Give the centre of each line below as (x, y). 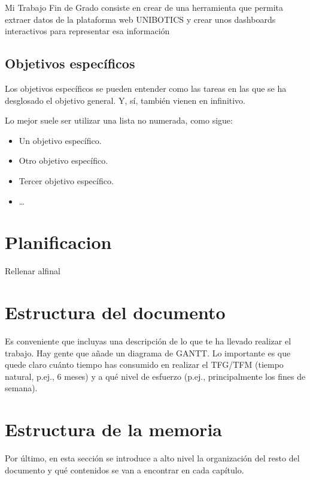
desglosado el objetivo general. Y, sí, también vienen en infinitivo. (125, 100)
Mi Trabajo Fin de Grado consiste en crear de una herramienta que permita (144, 7)
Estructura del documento (115, 312)
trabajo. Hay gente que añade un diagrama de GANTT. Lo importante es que (148, 352)
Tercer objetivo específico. (66, 180)
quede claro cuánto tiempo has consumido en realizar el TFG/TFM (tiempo (144, 364)
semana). (21, 388)
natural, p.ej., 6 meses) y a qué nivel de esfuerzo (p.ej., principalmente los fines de (155, 376)
